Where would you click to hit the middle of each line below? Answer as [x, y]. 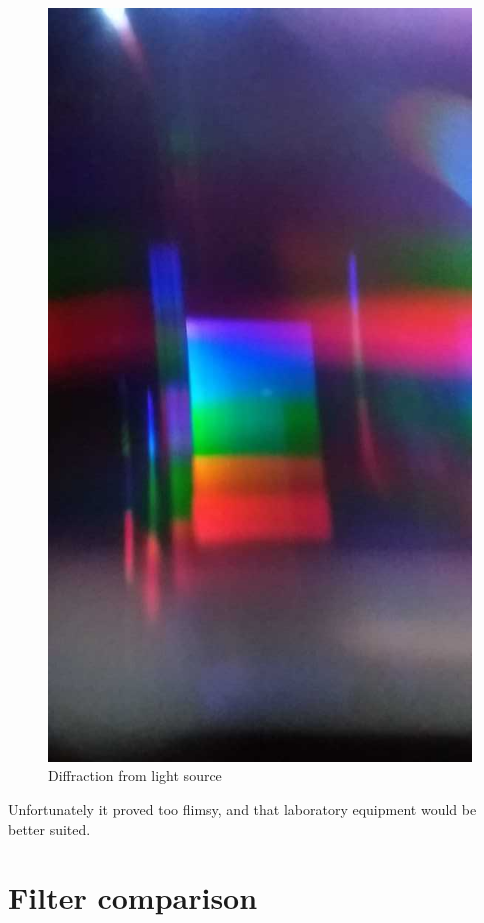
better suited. [49, 828]
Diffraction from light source [135, 775]
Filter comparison [133, 897]
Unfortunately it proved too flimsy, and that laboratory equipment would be [242, 808]
